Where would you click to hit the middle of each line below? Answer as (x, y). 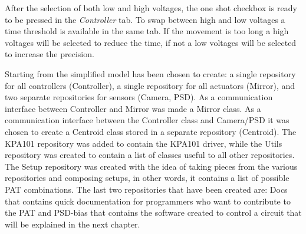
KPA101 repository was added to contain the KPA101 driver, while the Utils (144, 143)
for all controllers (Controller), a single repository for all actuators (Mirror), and (150, 85)
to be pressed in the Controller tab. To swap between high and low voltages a (145, 19)
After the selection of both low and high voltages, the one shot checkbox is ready (151, 8)
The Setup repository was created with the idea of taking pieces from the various (151, 166)
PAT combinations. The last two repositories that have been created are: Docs (146, 189)
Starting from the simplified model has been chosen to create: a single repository (150, 73)
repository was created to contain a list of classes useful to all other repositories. (150, 155)
